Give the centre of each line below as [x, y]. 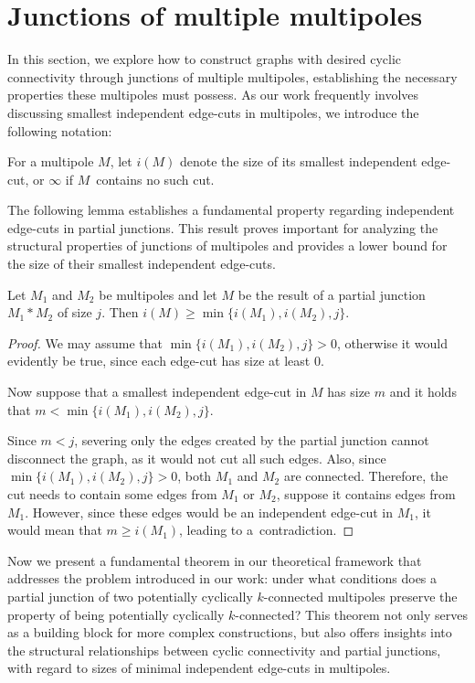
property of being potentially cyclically [116, 614]
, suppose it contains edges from [366, 494]
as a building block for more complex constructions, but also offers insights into [230, 632]
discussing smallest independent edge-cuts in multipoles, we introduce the [213, 112]
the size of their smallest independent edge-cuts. [142, 264]
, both [195, 476]
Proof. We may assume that [85, 342]
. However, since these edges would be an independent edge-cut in [209, 512]
